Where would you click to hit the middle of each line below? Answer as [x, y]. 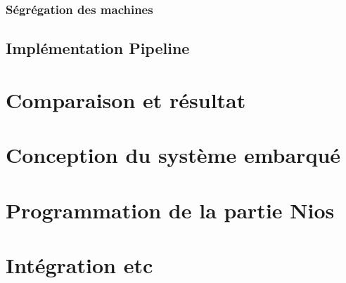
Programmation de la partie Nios [170, 210]
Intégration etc [79, 264]
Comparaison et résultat [126, 99]
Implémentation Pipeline [98, 48]
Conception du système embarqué [173, 155]
